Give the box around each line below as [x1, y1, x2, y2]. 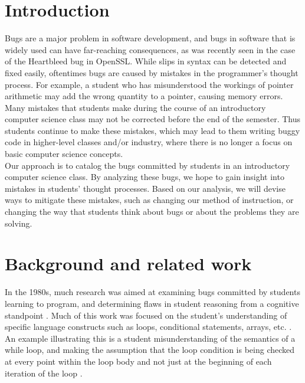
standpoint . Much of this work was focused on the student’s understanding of [5, 309, 287, 321]
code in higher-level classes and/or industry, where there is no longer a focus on [5, 136, 293, 148]
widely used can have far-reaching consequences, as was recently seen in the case [5, 43, 296, 55]
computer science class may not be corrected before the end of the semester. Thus [5, 113, 301, 125]
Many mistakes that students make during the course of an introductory [5, 101, 266, 113]
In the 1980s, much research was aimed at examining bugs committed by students [5, 286, 300, 298]
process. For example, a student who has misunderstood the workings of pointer [5, 78, 294, 90]
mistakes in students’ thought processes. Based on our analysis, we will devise [5, 182, 286, 194]
